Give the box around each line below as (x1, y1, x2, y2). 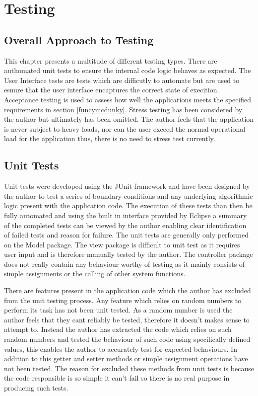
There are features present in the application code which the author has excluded (4, 285, 251, 296)
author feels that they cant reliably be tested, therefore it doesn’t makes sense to (4, 314, 250, 324)
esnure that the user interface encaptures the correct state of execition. (4, 84, 219, 95)
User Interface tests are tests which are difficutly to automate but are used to (4, 75, 240, 85)
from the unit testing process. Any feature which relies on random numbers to (4, 295, 242, 305)
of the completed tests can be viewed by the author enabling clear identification (4, 220, 247, 230)
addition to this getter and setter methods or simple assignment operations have (4, 353, 248, 364)
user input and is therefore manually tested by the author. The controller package (4, 249, 253, 259)
